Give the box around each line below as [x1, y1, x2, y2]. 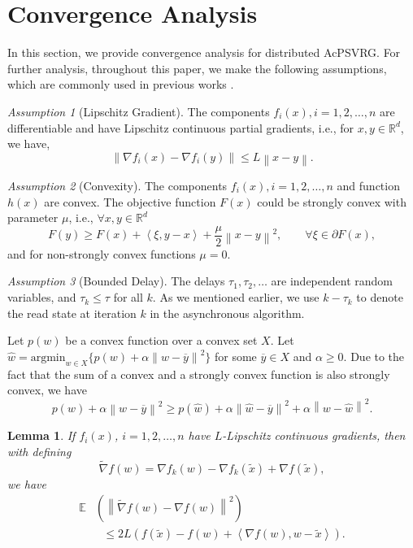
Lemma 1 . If [7, 427, 76, 444]
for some [215, 347, 257, 364]
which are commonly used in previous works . [7, 76, 234, 93]
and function [337, 177, 400, 194]
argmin [30, 351, 66, 363]
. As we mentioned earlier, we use [152, 289, 320, 306]
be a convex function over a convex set [65, 332, 258, 349]
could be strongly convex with [257, 193, 406, 210]
